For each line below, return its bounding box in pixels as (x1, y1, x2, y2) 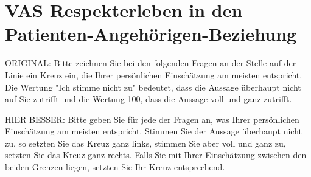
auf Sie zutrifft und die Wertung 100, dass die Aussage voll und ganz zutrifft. (5, 92, 292, 105)
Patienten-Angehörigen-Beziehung (5, 21, 297, 46)
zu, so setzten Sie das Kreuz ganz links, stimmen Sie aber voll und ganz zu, (5, 136, 286, 149)
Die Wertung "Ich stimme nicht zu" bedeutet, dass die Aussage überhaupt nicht (5, 80, 301, 93)
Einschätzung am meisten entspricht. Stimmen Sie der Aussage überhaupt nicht (5, 125, 302, 137)
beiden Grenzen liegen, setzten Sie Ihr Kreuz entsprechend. (5, 161, 225, 173)
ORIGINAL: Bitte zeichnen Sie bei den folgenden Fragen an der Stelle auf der (5, 57, 296, 69)
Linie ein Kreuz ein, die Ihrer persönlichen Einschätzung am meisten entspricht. (5, 68, 302, 81)
